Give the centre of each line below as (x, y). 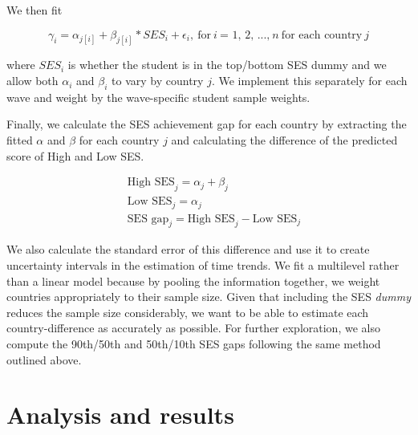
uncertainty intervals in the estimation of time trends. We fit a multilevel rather (203, 264)
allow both (32, 81)
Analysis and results (120, 415)
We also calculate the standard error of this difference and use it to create (188, 249)
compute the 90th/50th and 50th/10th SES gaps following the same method (194, 343)
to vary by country (158, 81)
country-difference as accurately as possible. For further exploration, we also (193, 328)
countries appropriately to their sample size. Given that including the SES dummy (209, 297)
